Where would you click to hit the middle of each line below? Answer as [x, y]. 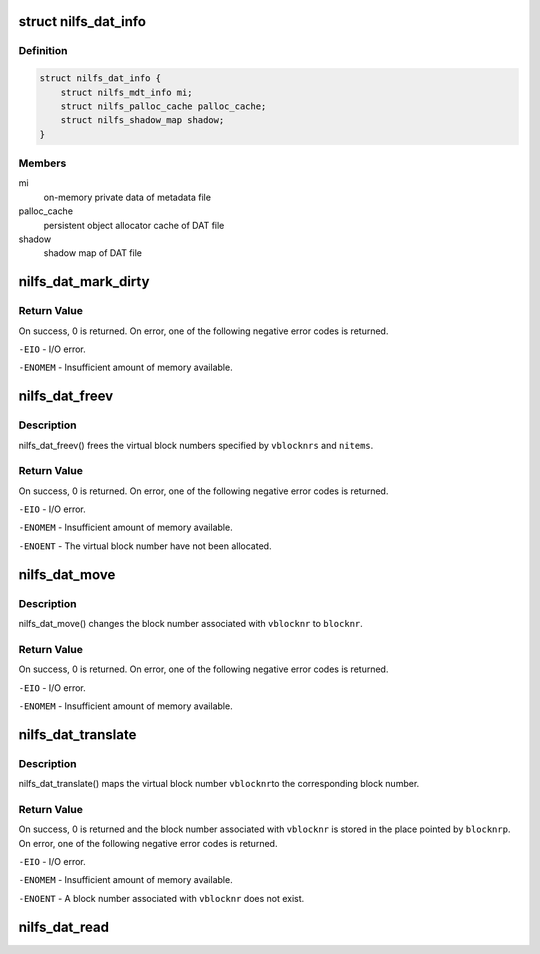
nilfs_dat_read [64, 926]
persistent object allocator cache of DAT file [134, 225]
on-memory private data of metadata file [127, 197]
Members [42, 163]
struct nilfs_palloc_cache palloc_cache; [163, 106]
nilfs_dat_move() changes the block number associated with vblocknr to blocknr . [191, 623]
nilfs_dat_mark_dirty [84, 281]
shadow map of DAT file [92, 253]
